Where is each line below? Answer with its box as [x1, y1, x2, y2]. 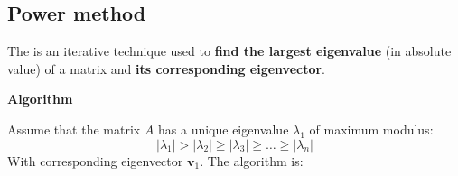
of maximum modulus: [309, 119, 434, 138]
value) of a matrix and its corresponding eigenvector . [7, 59, 326, 78]
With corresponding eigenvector [7, 151, 183, 170]
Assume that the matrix [7, 119, 141, 138]
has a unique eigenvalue [158, 119, 289, 138]
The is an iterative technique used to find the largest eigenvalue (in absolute [7, 42, 452, 60]
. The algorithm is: [200, 151, 304, 170]
